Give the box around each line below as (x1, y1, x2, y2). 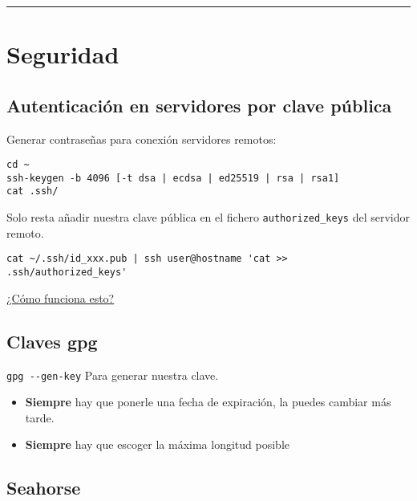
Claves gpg (6, 328, 98, 353)
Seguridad (6, 38, 119, 71)
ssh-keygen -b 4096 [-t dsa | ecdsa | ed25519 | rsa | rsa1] (6, 172, 340, 184)
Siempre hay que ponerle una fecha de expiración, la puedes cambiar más (25, 393, 391, 410)
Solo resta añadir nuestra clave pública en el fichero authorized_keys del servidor (6, 209, 410, 226)
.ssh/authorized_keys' (6, 267, 128, 279)
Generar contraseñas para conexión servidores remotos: (6, 130, 277, 147)
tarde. (25, 409, 55, 426)
